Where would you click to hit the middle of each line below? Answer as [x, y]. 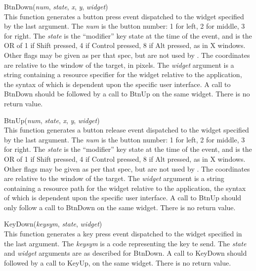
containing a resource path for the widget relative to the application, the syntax [125, 188]
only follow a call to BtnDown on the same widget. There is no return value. [120, 207]
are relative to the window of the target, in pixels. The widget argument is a [119, 65]
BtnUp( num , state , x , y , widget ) [52, 120]
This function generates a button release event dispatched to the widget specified [127, 130]
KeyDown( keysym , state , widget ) [53, 224]
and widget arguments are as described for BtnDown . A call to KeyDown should [126, 253]
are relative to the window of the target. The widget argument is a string [114, 178]
